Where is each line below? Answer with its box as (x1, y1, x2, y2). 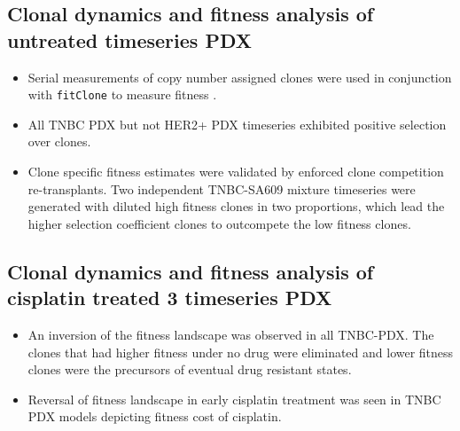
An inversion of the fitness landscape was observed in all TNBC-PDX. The (27, 325, 434, 343)
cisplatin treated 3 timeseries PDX (7, 284, 332, 311)
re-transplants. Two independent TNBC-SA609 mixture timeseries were (27, 179, 416, 198)
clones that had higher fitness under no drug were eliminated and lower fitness (27, 342, 454, 361)
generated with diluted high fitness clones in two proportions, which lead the (27, 197, 445, 215)
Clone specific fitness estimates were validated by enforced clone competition (27, 162, 444, 181)
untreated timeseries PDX (7, 26, 253, 53)
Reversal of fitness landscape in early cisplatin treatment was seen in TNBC (27, 389, 441, 408)
